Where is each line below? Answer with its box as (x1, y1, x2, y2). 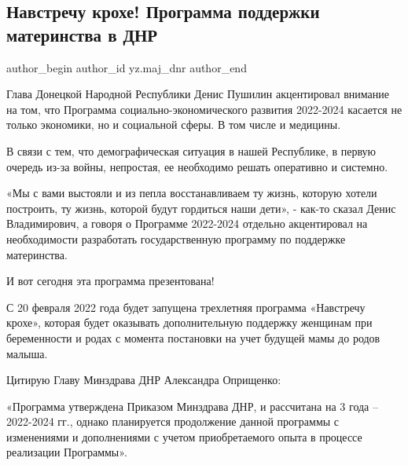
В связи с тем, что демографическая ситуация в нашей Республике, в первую (6, 142, 377, 159)
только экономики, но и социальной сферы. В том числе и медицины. (6, 116, 341, 133)
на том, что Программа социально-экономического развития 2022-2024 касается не (6, 101, 402, 117)
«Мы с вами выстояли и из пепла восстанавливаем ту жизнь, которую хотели (6, 185, 377, 201)
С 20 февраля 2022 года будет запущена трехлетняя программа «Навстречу (6, 298, 366, 315)
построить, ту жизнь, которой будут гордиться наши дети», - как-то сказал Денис (6, 200, 396, 216)
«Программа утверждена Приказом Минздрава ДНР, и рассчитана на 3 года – (6, 397, 378, 414)
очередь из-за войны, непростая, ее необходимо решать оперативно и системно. (6, 158, 388, 174)
